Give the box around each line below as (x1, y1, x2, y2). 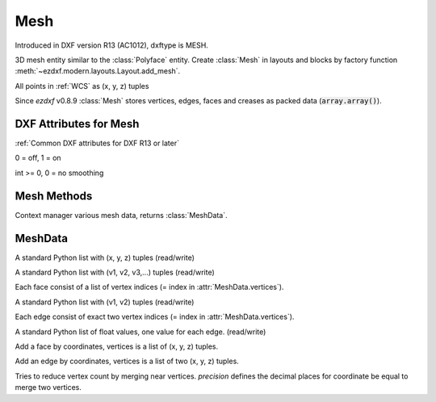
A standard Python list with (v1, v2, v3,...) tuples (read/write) (15, 267, 215, 277)
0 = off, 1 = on (15, 153, 61, 163)
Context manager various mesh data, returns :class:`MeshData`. (15, 210, 228, 220)
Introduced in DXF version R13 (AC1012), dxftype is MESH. (15, 40, 209, 50)
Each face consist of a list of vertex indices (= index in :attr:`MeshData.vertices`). (15, 283, 284, 292)
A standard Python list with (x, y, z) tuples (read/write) (15, 253, 195, 262)
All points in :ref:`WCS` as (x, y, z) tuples (15, 81, 149, 90)
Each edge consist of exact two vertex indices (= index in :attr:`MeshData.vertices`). (15, 312, 295, 322)
